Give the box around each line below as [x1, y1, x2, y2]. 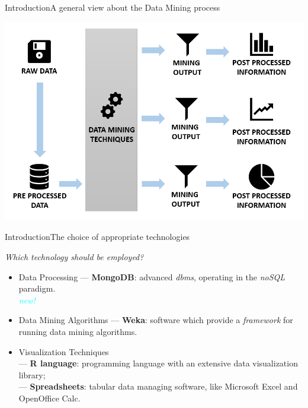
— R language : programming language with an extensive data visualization [18, 357, 298, 369]
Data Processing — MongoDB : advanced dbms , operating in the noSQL [18, 270, 285, 283]
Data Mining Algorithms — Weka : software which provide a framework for [18, 314, 293, 326]
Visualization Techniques [18, 345, 109, 358]
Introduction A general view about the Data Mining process [5, 1, 220, 13]
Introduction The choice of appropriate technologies [5, 230, 190, 243]
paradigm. [18, 282, 56, 295]
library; [18, 368, 46, 381]
